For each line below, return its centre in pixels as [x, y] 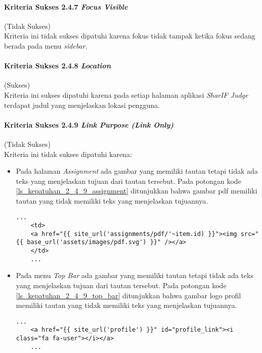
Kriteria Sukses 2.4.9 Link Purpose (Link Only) [89, 124]
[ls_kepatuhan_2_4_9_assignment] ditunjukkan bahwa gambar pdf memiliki [137, 191]
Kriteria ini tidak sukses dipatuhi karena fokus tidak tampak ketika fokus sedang [130, 36]
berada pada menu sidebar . [46, 45]
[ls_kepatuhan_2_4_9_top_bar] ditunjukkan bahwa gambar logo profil [128, 295]
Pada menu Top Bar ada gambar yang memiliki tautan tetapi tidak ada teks [135, 275]
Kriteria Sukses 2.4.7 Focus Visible [66, 6]
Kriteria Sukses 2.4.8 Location [57, 66]
